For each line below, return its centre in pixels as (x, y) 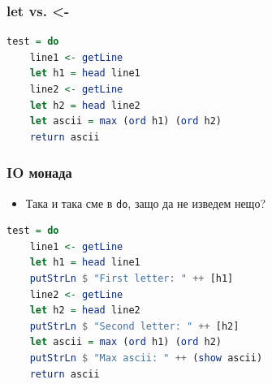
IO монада (39, 173)
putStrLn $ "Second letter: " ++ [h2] (134, 326)
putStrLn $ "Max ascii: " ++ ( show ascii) (146, 358)
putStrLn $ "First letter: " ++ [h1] (132, 279)
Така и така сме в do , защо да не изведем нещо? (145, 203)
